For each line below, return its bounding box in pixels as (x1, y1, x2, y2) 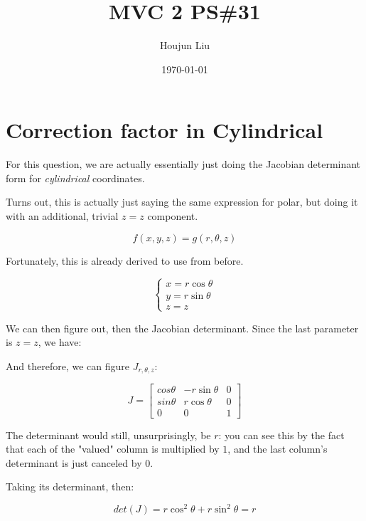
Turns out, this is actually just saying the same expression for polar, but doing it (6, 194, 358, 209)
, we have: (38, 335, 82, 349)
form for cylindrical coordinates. (6, 170, 145, 185)
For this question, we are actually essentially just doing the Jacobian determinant (6, 157, 361, 172)
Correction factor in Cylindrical (6, 115, 323, 144)
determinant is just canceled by (6, 455, 142, 470)
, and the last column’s (227, 441, 328, 456)
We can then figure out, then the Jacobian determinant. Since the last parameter (6, 320, 359, 335)
